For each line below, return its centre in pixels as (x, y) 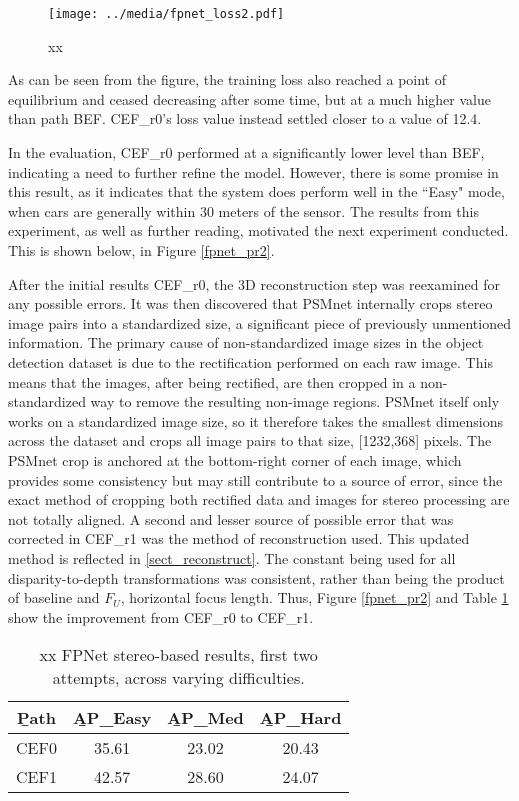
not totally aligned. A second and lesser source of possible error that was (231, 518)
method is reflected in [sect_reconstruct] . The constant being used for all (232, 557)
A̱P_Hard (300, 718)
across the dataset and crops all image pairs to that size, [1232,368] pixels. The (250, 440)
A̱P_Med (205, 718)
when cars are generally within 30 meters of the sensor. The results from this (243, 210)
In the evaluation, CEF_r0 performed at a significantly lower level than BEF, (246, 152)
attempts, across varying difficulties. (178, 678)
